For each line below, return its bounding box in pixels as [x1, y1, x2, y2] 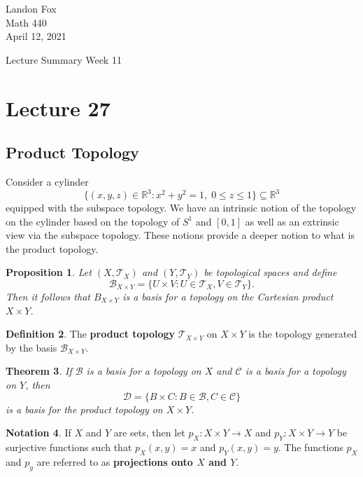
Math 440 [6, 15, 47, 29]
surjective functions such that [6, 439, 132, 454]
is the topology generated [248, 326, 357, 341]
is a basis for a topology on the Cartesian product [122, 289, 334, 304]
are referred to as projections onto [36, 454, 193, 469]
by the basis [6, 340, 57, 354]
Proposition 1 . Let [6, 265, 92, 279]
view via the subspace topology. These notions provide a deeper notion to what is [6, 228, 355, 242]
